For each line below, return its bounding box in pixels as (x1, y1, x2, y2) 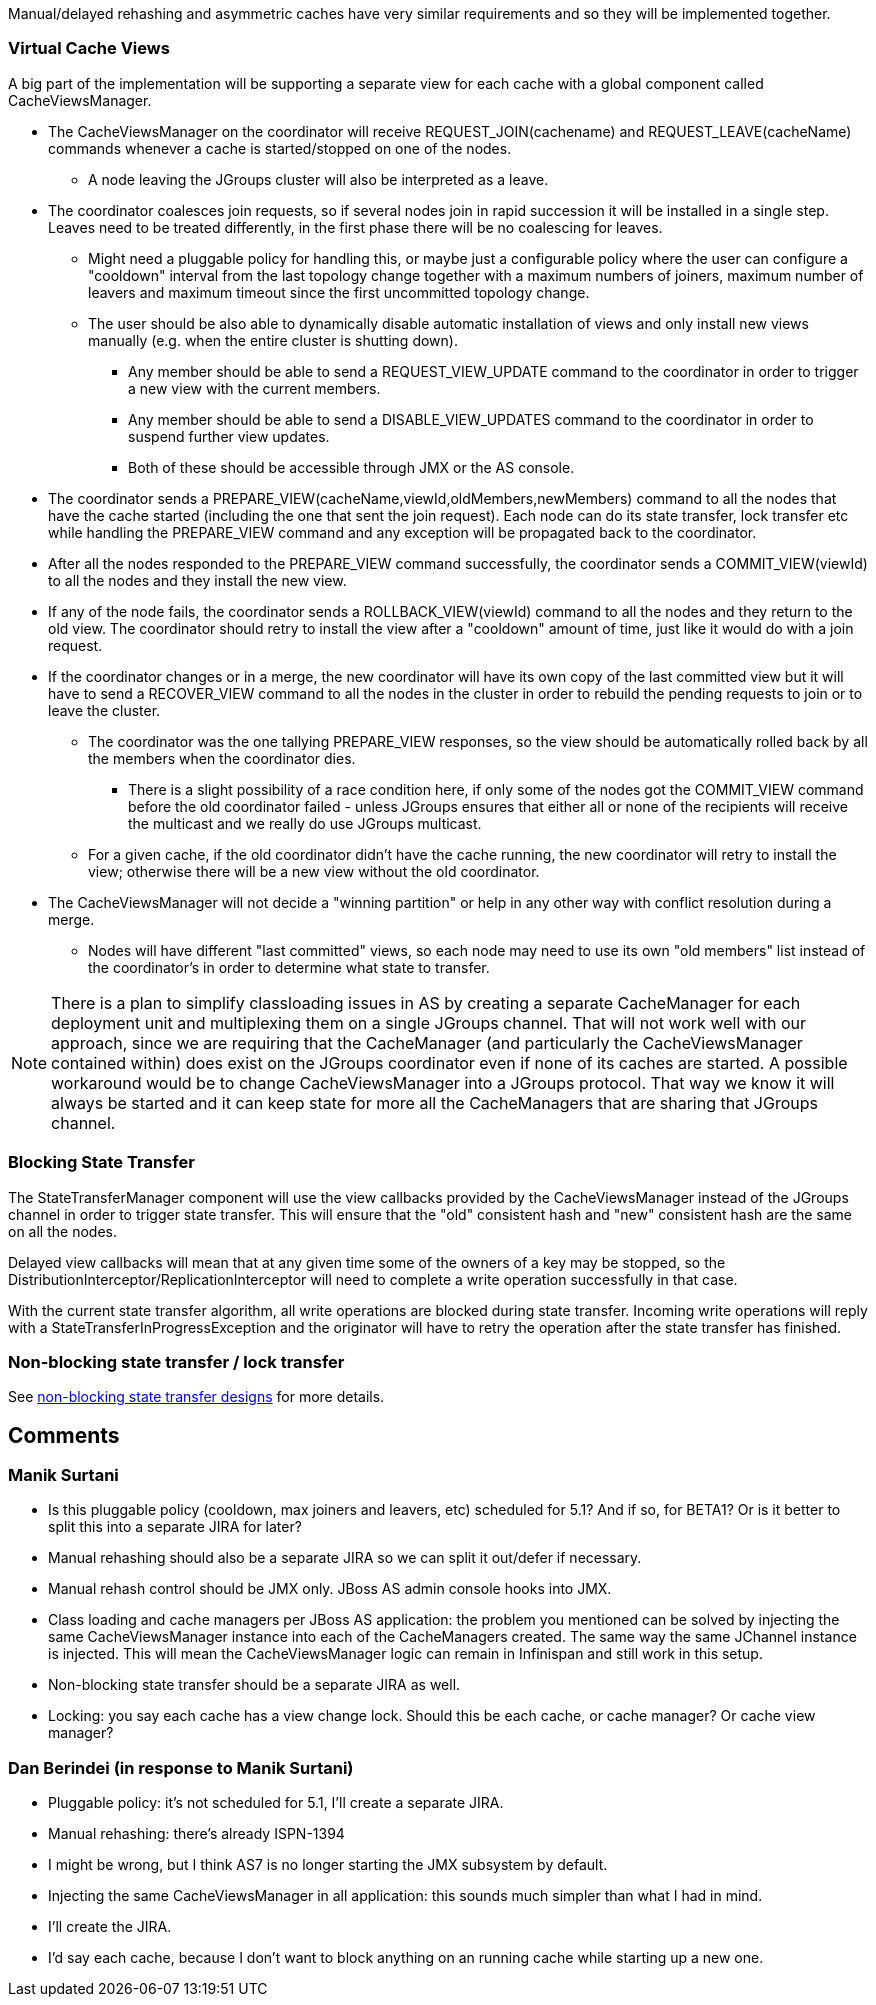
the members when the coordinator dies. (88, 749, 356, 767)
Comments (8, 1422, 120, 1448)
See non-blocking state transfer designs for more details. (8, 1388, 385, 1406)
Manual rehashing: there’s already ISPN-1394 (48, 1825, 345, 1843)
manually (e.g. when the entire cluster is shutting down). (88, 331, 458, 349)
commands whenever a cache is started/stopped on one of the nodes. (48, 139, 512, 157)
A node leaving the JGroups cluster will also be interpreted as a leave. (88, 170, 549, 188)
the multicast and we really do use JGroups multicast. (128, 814, 482, 832)
